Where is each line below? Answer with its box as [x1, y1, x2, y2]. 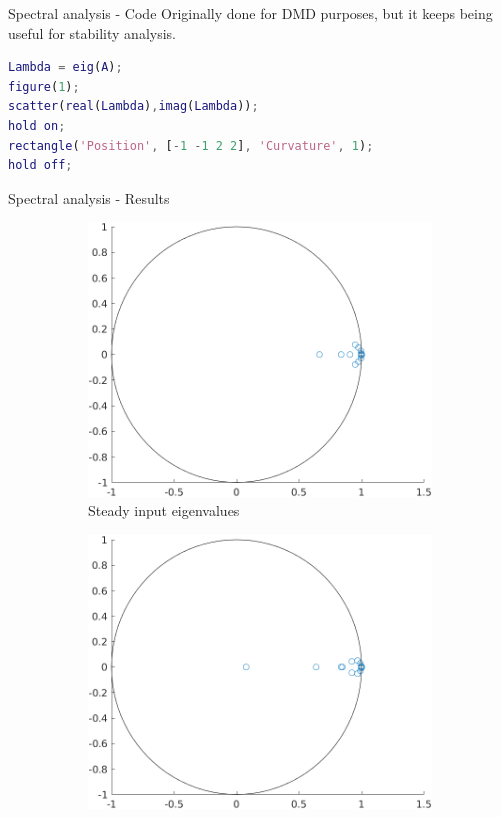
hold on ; [8, 118, 66, 133]
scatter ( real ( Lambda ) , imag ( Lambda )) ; [8, 99, 259, 114]
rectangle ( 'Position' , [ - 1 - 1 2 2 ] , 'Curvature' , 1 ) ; [8, 138, 374, 153]
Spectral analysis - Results [8, 187, 170, 208]
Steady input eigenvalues [88, 500, 240, 521]
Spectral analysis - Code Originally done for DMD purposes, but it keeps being [8, 3, 493, 23]
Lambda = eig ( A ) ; [8, 60, 123, 75]
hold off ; [8, 158, 73, 173]
